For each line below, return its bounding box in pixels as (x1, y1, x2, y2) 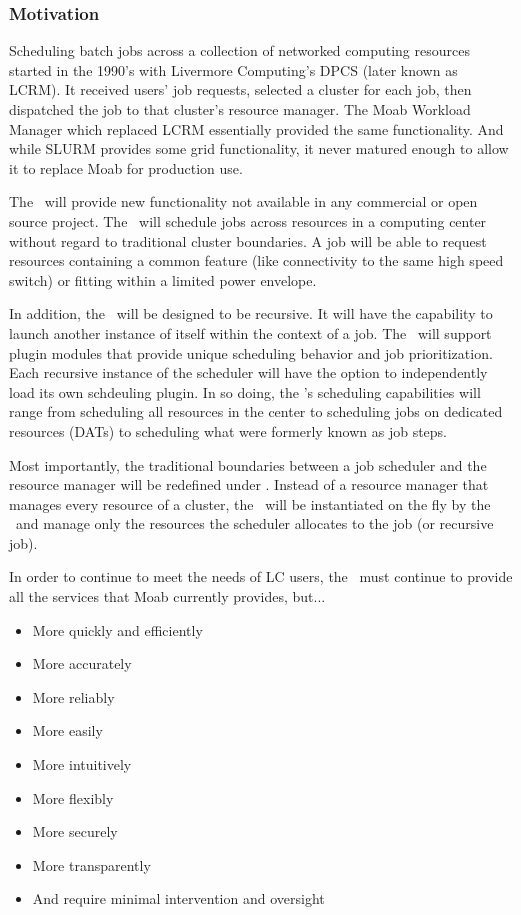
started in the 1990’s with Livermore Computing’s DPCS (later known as (9, 59, 458, 80)
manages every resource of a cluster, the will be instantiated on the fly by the (9, 493, 491, 514)
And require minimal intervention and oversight (32, 888, 325, 909)
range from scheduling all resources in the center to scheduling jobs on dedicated (9, 401, 503, 422)
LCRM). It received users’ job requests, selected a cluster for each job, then (9, 79, 472, 100)
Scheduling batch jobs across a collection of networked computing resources (9, 40, 470, 61)
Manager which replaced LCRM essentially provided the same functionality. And (9, 118, 504, 139)
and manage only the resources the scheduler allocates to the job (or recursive (15, 513, 494, 534)
